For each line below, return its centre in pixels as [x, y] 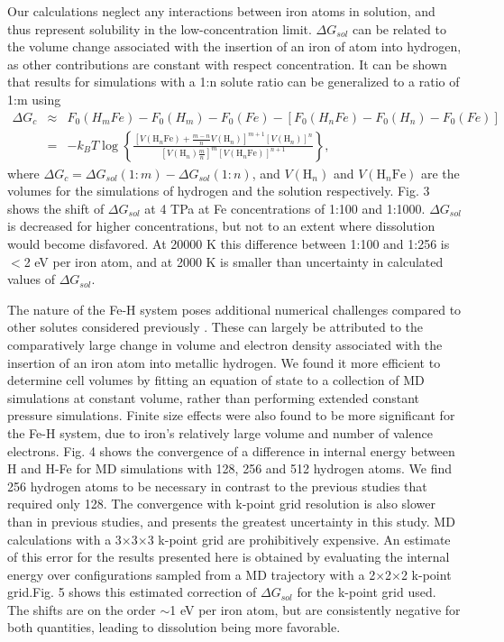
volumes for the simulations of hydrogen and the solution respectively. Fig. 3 [219, 191]
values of [31, 279]
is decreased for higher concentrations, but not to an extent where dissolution [221, 226]
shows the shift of [56, 208]
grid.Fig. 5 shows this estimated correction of [132, 592]
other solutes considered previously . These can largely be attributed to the [215, 327]
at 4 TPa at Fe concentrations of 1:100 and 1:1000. [285, 208]
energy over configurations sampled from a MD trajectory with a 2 [192, 574]
